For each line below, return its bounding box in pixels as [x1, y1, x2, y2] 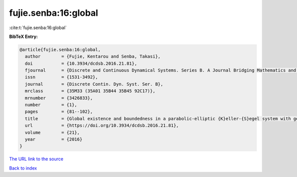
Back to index [9, 165, 37, 171]
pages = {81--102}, [25, 109, 93, 114]
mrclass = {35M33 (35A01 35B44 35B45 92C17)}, [25, 88, 155, 94]
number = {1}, [25, 102, 78, 108]
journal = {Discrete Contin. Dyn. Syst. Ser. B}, [25, 81, 163, 87]
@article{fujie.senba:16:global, [19, 47, 101, 52]
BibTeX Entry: [9, 34, 38, 39]
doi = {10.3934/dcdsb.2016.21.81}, [25, 61, 137, 66]
